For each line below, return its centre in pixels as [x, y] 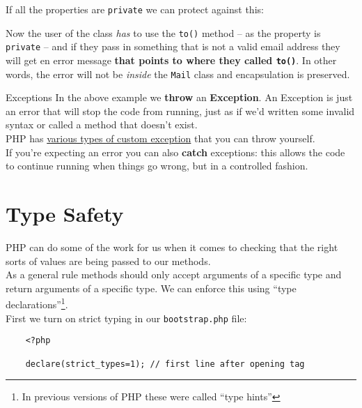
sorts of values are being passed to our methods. [108, 260]
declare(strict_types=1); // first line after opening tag [165, 364]
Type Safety [65, 214]
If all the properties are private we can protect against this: [135, 9]
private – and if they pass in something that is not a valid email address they [173, 46]
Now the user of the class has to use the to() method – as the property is [163, 32]
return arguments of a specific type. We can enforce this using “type [151, 288]
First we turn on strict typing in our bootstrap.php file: [126, 318]
